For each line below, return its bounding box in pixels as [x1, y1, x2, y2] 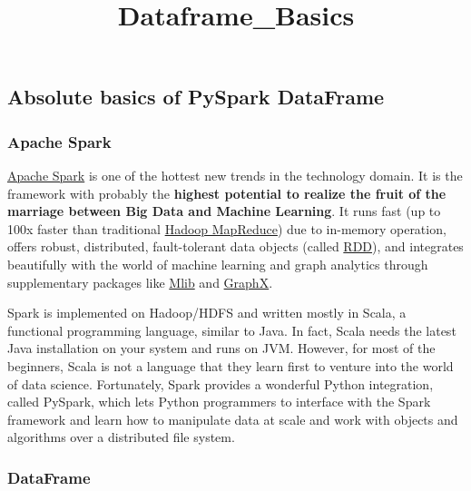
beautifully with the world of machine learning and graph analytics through [7, 254, 428, 273]
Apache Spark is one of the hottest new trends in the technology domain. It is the [7, 165, 463, 184]
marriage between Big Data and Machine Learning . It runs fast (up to [7, 201, 441, 221]
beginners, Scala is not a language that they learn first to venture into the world [7, 356, 454, 375]
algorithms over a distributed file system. [7, 427, 235, 447]
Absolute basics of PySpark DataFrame [7, 83, 385, 111]
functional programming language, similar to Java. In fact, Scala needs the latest [7, 320, 456, 339]
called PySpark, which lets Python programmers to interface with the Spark [7, 392, 431, 411]
